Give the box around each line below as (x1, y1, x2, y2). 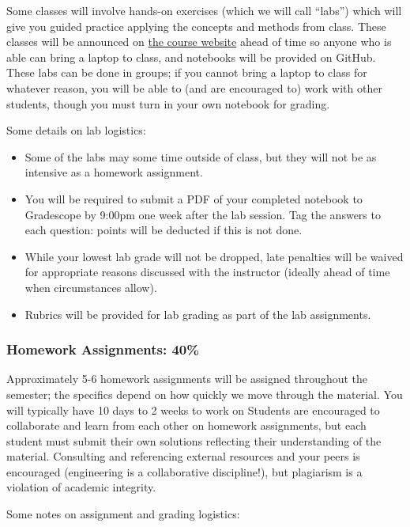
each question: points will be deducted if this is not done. (24, 222, 303, 238)
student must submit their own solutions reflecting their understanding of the (6, 432, 382, 449)
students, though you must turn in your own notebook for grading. (6, 95, 330, 112)
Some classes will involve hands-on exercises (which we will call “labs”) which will (6, 2, 402, 18)
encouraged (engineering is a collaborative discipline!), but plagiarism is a (6, 463, 363, 480)
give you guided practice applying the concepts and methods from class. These (6, 17, 386, 34)
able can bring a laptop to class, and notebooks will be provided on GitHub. (6, 48, 376, 65)
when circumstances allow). (24, 279, 157, 295)
